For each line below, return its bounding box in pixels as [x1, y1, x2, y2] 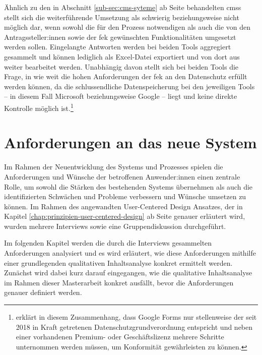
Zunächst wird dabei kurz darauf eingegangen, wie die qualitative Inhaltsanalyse [4, 267, 252, 278]
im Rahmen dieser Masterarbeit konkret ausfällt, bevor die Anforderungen [4, 277, 234, 287]
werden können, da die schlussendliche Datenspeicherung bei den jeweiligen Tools [4, 81, 255, 91]
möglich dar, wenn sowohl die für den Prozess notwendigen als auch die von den [4, 22, 251, 32]
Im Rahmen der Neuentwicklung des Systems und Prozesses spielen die [4, 161, 223, 172]
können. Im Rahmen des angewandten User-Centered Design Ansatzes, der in [4, 201, 243, 211]
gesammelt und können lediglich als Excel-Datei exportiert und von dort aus [4, 51, 240, 62]
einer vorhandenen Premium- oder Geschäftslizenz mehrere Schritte [16, 331, 224, 342]
